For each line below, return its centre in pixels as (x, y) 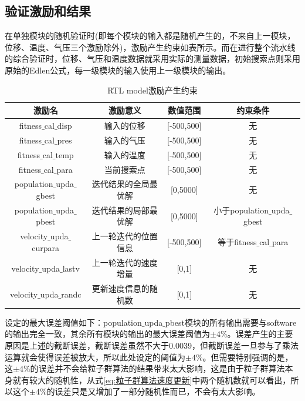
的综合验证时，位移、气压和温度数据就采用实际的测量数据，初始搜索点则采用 (152, 59)
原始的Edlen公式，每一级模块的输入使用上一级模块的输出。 (118, 70)
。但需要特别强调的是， (248, 357)
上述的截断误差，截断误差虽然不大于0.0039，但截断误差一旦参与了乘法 (164, 345)
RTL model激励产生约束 (152, 90)
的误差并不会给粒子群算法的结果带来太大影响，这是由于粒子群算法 (157, 368)
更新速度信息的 (121, 288)
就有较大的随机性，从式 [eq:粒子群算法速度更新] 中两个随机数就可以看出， (152, 380)
